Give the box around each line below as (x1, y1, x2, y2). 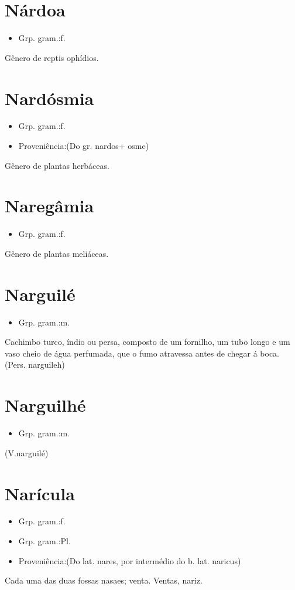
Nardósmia (5, 86, 94, 110)
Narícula (5, 481, 75, 505)
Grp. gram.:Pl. (18, 535, 71, 547)
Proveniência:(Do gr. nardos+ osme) (18, 140, 149, 152)
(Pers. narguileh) (5, 358, 65, 371)
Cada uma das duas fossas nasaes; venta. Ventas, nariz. (5, 574, 203, 586)
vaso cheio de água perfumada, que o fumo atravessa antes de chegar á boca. (5, 347, 279, 359)
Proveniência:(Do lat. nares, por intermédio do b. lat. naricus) (18, 554, 241, 567)
